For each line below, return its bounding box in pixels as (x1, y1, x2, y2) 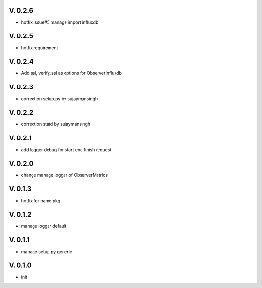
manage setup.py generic (21, 248, 73, 254)
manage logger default (21, 223, 67, 229)
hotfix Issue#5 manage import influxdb (21, 19, 98, 25)
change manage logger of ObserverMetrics (21, 172, 108, 178)
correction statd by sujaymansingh (21, 121, 91, 127)
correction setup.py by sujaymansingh (21, 96, 98, 102)
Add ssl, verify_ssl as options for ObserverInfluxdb (21, 70, 122, 76)
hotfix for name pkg (21, 197, 61, 203)
